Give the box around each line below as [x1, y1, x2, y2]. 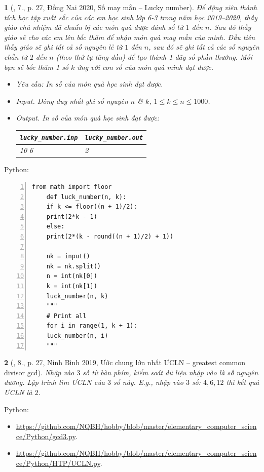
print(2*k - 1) [46, 213, 97, 220]
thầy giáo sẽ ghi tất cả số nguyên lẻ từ [4, 42, 123, 52]
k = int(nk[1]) [46, 282, 97, 290]
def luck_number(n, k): [46, 193, 127, 201]
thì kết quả [226, 377, 259, 387]
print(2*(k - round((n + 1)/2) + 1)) [46, 233, 174, 240]
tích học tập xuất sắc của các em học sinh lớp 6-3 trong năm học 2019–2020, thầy [4, 12, 257, 22]
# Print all [46, 312, 87, 320]
